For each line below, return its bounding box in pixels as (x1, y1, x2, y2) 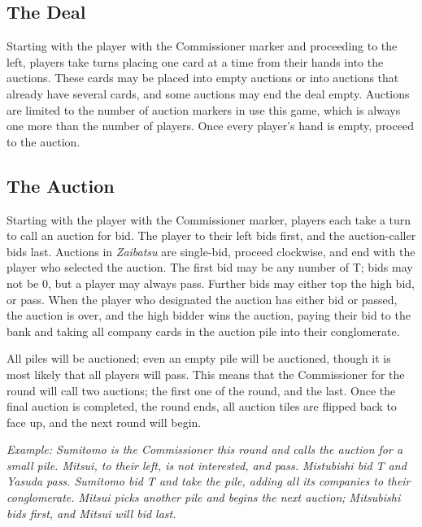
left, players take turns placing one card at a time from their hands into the (7, 53, 384, 70)
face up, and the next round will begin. (7, 413, 202, 430)
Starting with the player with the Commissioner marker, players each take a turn (7, 211, 411, 228)
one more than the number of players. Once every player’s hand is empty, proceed (7, 117, 414, 134)
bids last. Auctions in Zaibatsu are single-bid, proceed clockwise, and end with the (7, 242, 415, 259)
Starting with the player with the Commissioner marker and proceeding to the (7, 37, 398, 54)
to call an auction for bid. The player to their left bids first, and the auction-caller (7, 227, 416, 244)
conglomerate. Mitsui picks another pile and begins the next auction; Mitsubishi (7, 489, 401, 506)
